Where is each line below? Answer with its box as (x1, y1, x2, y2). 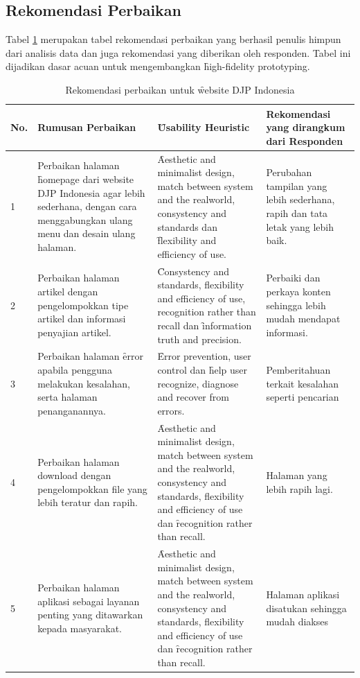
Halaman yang (266, 468, 327, 483)
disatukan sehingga (266, 600, 347, 615)
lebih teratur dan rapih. (37, 495, 138, 510)
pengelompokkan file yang (37, 481, 147, 496)
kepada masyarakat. (37, 621, 122, 635)
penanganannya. (37, 403, 106, 417)
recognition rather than (157, 304, 256, 319)
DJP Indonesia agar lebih (37, 185, 145, 200)
